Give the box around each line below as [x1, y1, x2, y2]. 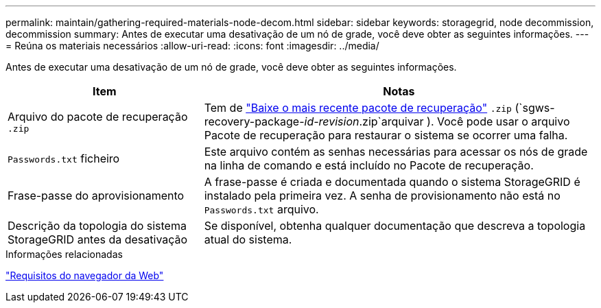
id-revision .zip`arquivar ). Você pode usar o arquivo [304, 115, 570, 128]
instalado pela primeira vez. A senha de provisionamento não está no [204, 189, 561, 202]
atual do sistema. [204, 233, 292, 246]
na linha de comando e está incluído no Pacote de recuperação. [204, 158, 534, 172]
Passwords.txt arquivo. [204, 202, 319, 216]
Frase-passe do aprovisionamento [8, 189, 185, 202]
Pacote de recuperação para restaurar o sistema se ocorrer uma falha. [204, 128, 568, 142]
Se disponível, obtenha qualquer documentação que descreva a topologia [204, 219, 586, 233]
